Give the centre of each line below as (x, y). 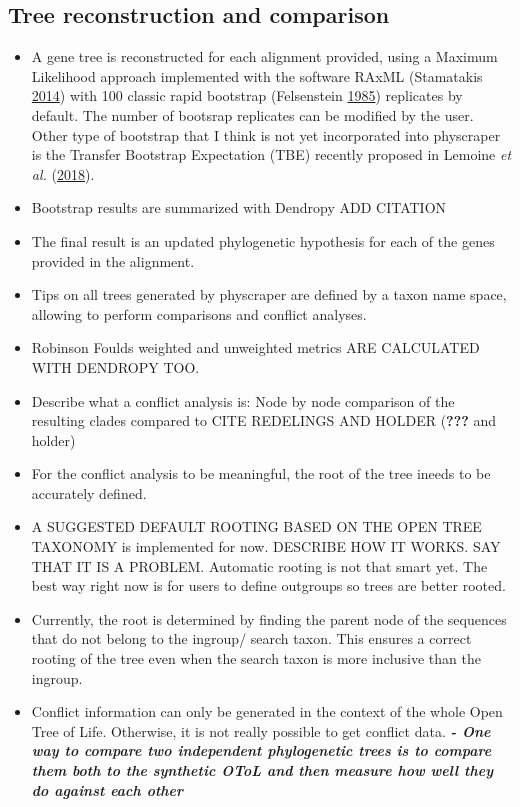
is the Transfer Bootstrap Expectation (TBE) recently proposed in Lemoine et (271, 154)
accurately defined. (89, 492)
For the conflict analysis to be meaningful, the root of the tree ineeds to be (261, 473)
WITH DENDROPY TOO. (115, 366)
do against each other (107, 789)
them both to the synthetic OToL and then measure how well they (262, 770)
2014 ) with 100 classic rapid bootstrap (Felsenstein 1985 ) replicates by (247, 95)
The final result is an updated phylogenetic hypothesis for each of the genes (263, 240)
